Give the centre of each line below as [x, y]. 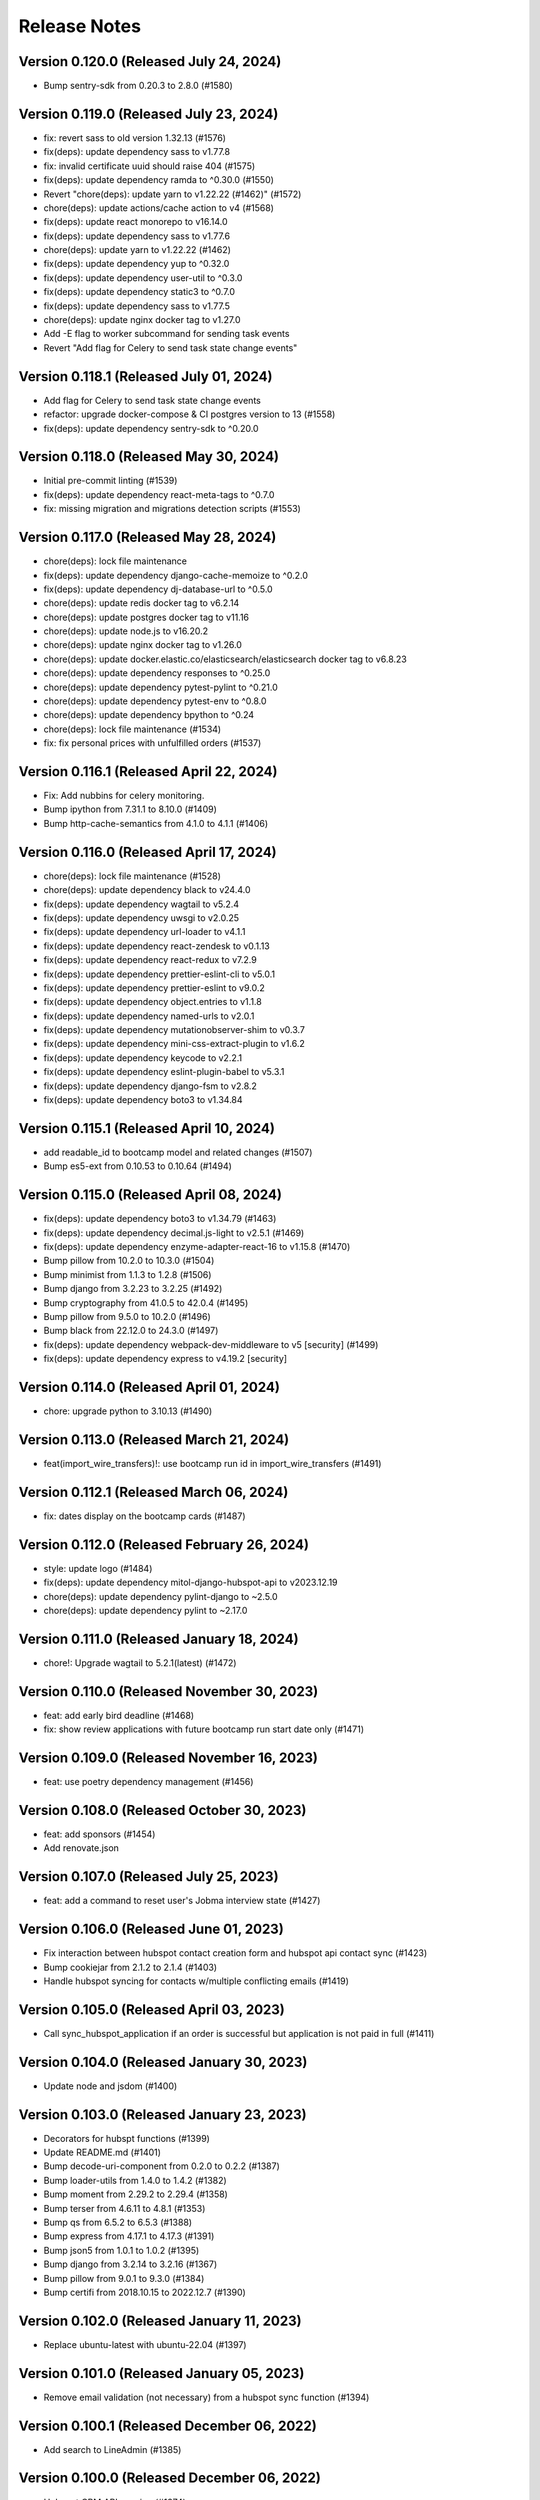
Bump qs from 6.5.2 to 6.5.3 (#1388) [118, 2222]
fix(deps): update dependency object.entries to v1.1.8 [152, 1002]
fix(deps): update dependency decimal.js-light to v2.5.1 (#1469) [174, 1232]
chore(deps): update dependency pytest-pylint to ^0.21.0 [161, 687]
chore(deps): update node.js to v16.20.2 [126, 631]
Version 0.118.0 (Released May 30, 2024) [149, 456]
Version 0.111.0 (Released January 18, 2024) [158, 1638]
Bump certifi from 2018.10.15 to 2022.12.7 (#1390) [145, 2292]
